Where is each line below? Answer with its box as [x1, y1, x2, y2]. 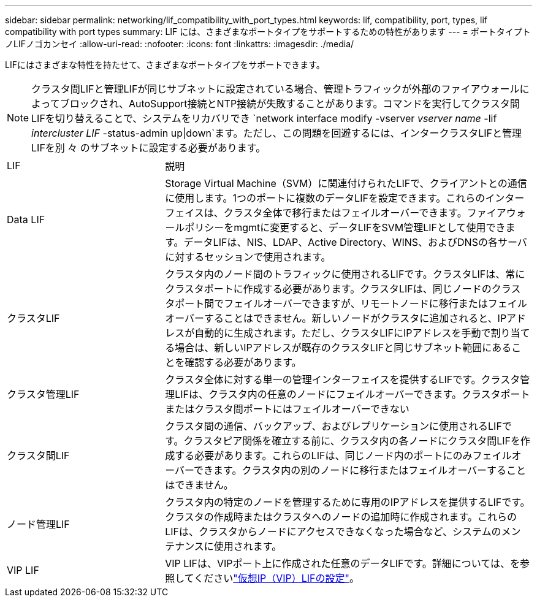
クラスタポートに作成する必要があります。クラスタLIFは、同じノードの [165, 283, 492, 295]
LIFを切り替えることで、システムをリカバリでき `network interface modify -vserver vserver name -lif [31, 112, 497, 124]
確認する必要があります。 [185, 356, 302, 368]
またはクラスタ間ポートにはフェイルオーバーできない [165, 403, 409, 415]
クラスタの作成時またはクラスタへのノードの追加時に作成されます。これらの [165, 511, 517, 523]
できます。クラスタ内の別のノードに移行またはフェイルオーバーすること [194, 464, 526, 476]
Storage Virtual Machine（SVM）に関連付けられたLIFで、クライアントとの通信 [165, 177, 527, 189]
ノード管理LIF [7, 518, 70, 530]
